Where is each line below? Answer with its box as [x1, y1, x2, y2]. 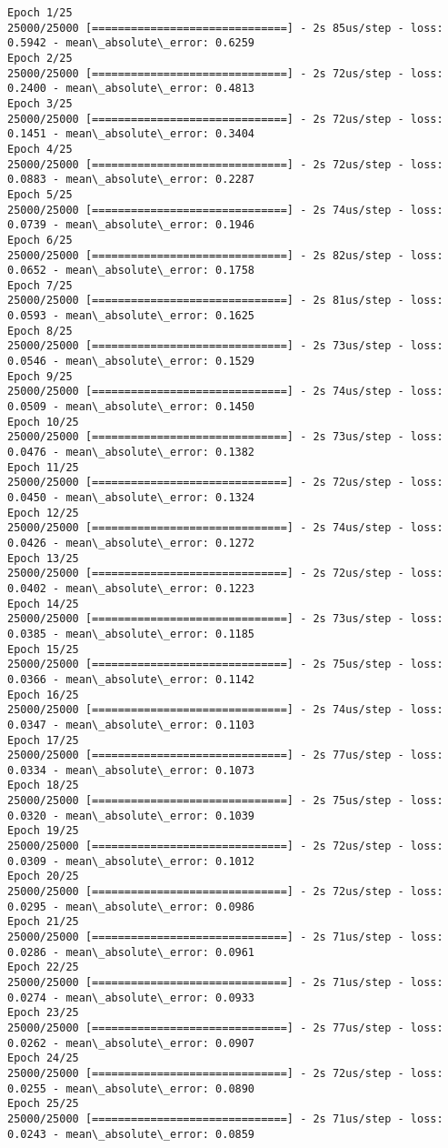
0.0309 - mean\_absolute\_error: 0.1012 [7, 854, 255, 868]
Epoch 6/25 [7, 233, 73, 247]
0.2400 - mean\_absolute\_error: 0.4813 [7, 82, 255, 96]
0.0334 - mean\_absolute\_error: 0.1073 [7, 763, 255, 777]
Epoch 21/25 [7, 915, 79, 929]
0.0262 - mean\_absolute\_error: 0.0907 [7, 1036, 255, 1050]
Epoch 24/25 [7, 1052, 79, 1065]
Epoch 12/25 [7, 506, 79, 519]
